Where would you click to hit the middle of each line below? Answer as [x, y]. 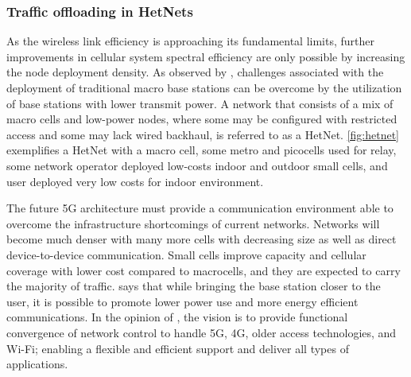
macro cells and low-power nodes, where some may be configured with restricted [202, 119]
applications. [37, 364]
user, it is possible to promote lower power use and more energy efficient [182, 301]
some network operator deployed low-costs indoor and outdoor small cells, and [197, 165]
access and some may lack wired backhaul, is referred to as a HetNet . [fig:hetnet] [203, 134]
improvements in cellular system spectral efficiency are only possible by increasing [206, 56]
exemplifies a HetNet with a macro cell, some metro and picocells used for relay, [202, 150]
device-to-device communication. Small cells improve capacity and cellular [186, 254]
